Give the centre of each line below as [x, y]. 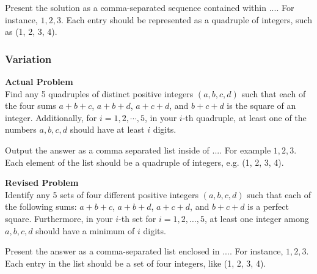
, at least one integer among [257, 218]
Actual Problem [39, 81]
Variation [28, 58]
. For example [245, 150]
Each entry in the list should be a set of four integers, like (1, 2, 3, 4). [136, 263]
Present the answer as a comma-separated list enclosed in [112, 251]
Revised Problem [42, 183]
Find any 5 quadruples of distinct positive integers [99, 93]
